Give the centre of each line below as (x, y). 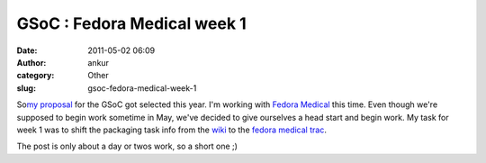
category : (36, 76)
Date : (27, 50)
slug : (26, 88)
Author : (31, 62)
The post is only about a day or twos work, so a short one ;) (127, 146)
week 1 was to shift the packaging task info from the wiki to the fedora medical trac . (172, 130)
